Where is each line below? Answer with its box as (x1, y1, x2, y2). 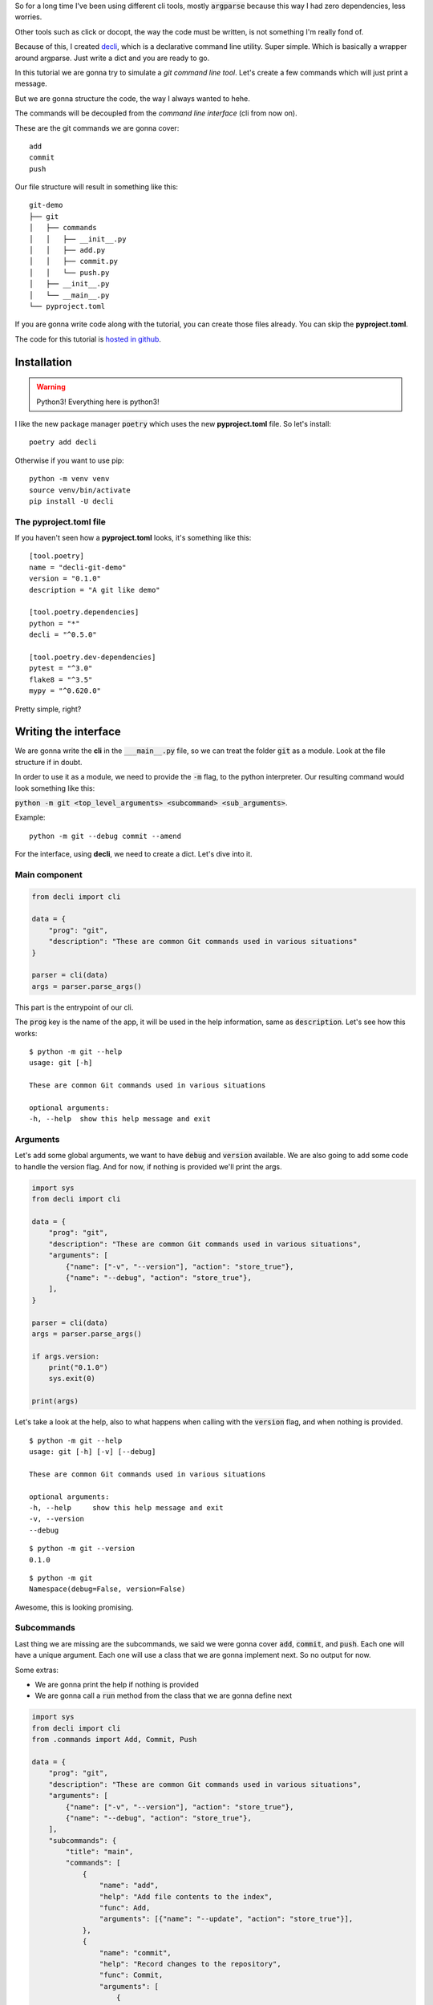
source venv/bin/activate (29, 485, 132, 495)
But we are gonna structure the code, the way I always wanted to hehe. (14, 93, 250, 103)
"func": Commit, (99, 1971, 164, 1980)
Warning (36, 382, 66, 392)
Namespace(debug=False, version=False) (29, 1585, 186, 1594)
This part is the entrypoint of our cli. (14, 1003, 134, 1012)
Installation (14, 355, 72, 369)
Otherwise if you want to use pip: (14, 456, 124, 465)
